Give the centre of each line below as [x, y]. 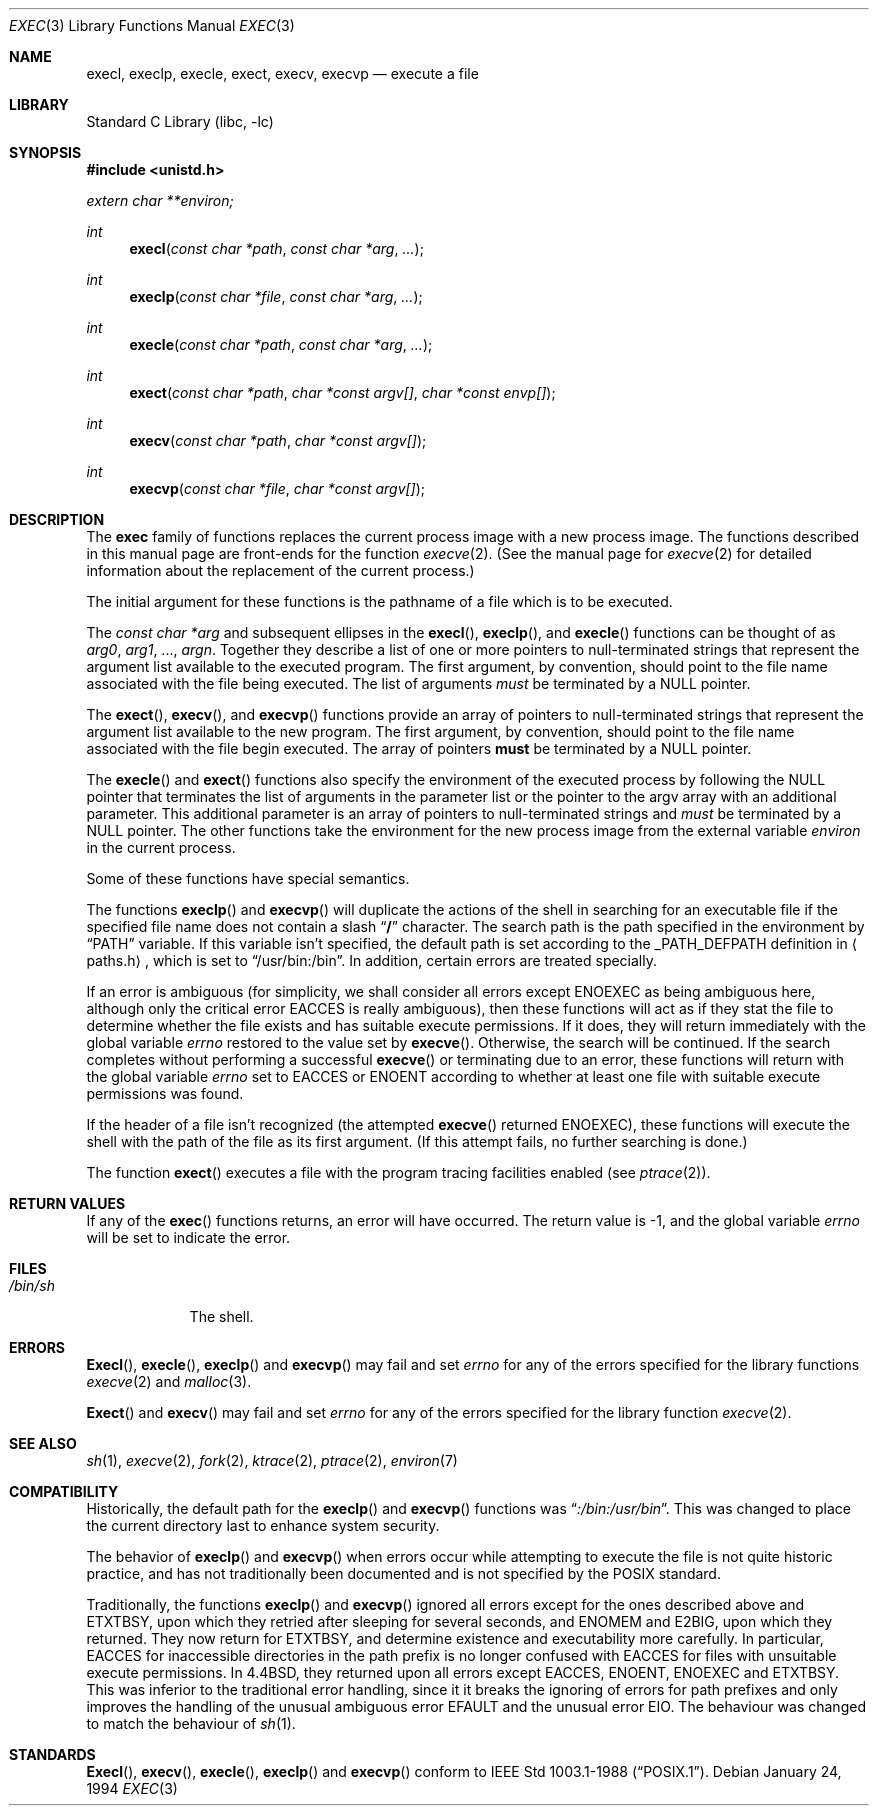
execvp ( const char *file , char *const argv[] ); [277, 488]
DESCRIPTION [57, 519]
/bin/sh [32, 1285]
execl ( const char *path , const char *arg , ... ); [276, 248]
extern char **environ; [160, 200]
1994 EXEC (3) [132, 1788]
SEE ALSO [43, 1443]
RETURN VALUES [67, 1203]
